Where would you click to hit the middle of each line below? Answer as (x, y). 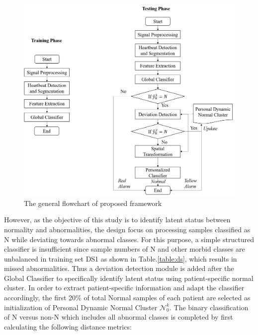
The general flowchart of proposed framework (93, 203)
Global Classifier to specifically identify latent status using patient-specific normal (129, 278)
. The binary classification (209, 307)
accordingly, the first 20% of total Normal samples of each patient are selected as (127, 298)
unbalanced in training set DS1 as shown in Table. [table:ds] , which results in (121, 258)
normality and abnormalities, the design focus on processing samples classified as (127, 229)
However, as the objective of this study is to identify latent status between (117, 220)
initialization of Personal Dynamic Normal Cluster (81, 307)
